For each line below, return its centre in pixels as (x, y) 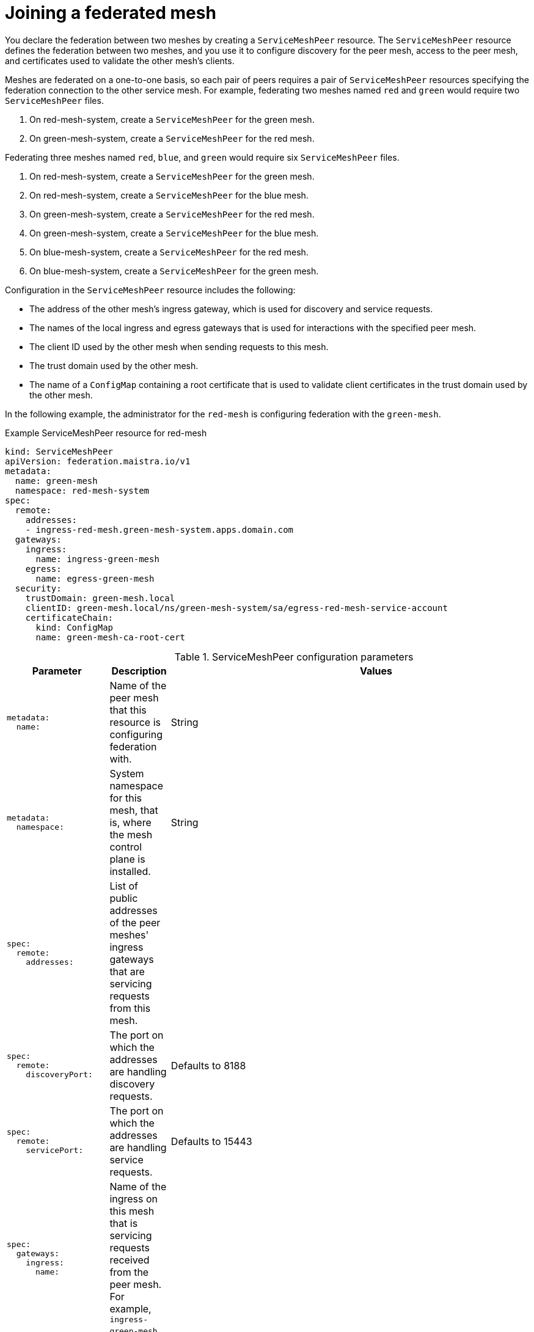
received (130, 1260)
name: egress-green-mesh (95, 578)
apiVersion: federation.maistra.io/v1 (98, 461)
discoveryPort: (59, 1075)
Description (139, 671)
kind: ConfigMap (75, 627)
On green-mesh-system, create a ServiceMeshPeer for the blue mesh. (174, 233)
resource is (135, 722)
